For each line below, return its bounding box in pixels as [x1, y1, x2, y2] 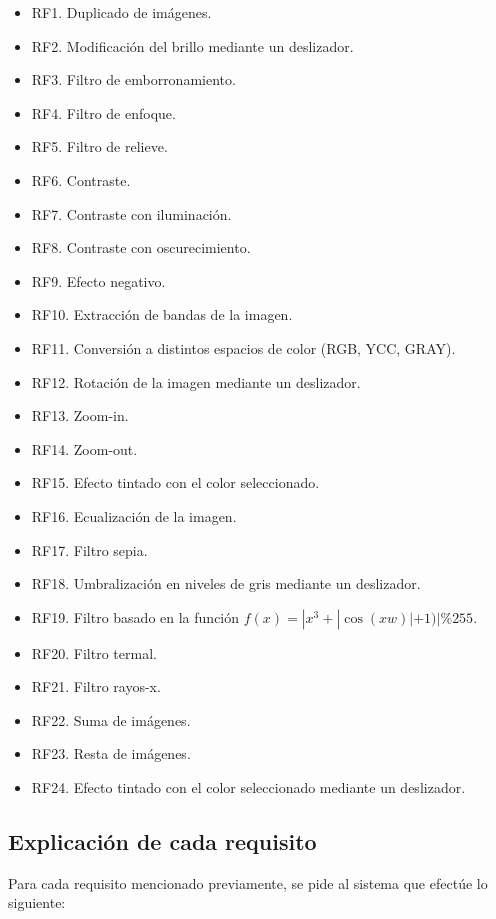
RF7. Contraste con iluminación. [31, 203, 232, 224]
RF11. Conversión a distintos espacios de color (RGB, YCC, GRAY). [31, 337, 456, 358]
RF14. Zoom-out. [31, 438, 138, 459]
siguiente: [8, 892, 66, 913]
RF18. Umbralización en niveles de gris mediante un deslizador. [31, 573, 421, 594]
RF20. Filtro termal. [31, 642, 157, 663]
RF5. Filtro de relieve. [31, 136, 168, 157]
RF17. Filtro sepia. [31, 539, 148, 560]
